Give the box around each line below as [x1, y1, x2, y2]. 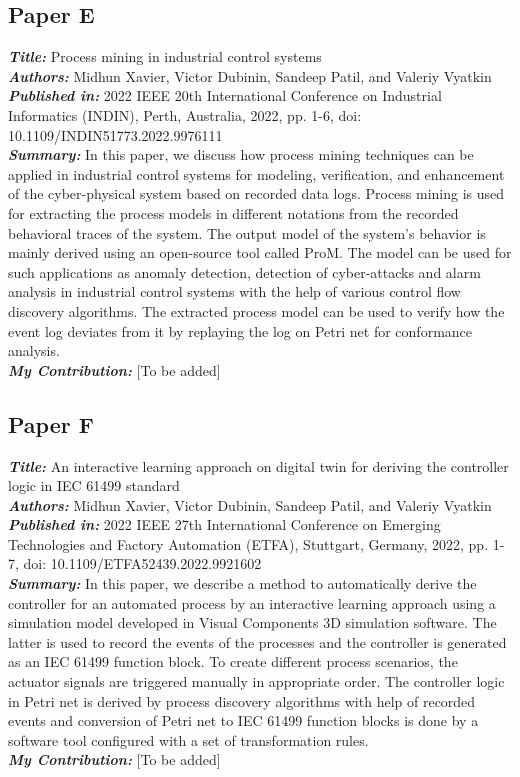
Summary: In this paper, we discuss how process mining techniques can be [8, 144, 474, 165]
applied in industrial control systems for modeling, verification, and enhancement [8, 163, 505, 184]
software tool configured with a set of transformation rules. [8, 729, 369, 750]
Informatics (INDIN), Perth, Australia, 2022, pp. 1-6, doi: [8, 104, 362, 125]
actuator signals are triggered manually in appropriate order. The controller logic [8, 671, 505, 692]
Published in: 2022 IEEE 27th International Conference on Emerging [8, 514, 441, 535]
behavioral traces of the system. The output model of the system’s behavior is [8, 222, 486, 243]
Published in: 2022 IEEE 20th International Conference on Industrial [8, 85, 442, 106]
